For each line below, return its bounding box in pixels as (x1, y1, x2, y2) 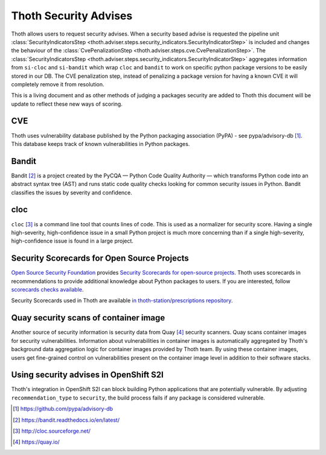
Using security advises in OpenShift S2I (11, 370, 164, 380)
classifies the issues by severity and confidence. (11, 189, 133, 196)
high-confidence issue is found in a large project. (11, 237, 134, 244)
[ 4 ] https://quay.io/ (13, 438, 60, 446)
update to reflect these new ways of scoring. (11, 100, 123, 107)
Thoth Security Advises (11, 9, 133, 22)
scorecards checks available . (11, 286, 84, 293)
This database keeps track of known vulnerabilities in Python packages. (11, 140, 190, 147)
